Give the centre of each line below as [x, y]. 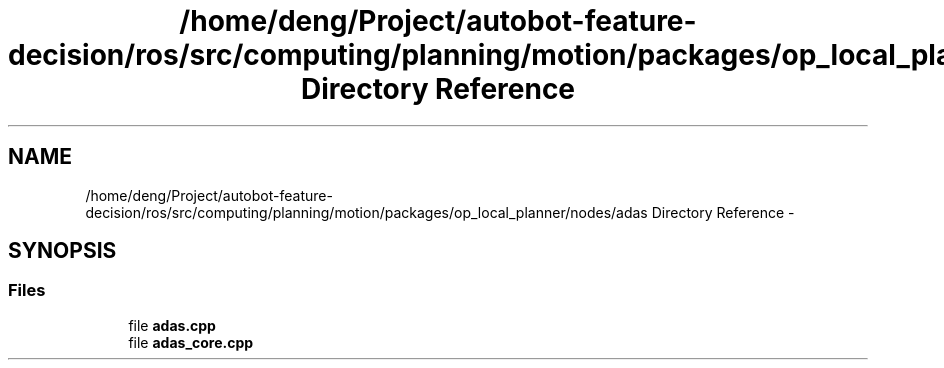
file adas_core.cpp [191, 342]
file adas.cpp [172, 325]
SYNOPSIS [62, 251]
